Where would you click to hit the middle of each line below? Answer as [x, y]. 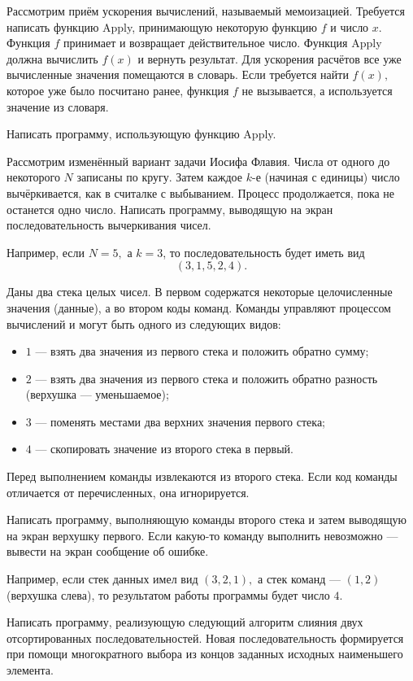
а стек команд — [299, 579]
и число [350, 26]
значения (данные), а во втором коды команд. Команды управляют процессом [199, 307]
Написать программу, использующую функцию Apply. [141, 134]
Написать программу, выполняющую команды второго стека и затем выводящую [206, 519]
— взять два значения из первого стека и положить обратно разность [206, 378]
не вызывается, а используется [317, 90]
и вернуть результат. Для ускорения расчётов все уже [270, 58]
